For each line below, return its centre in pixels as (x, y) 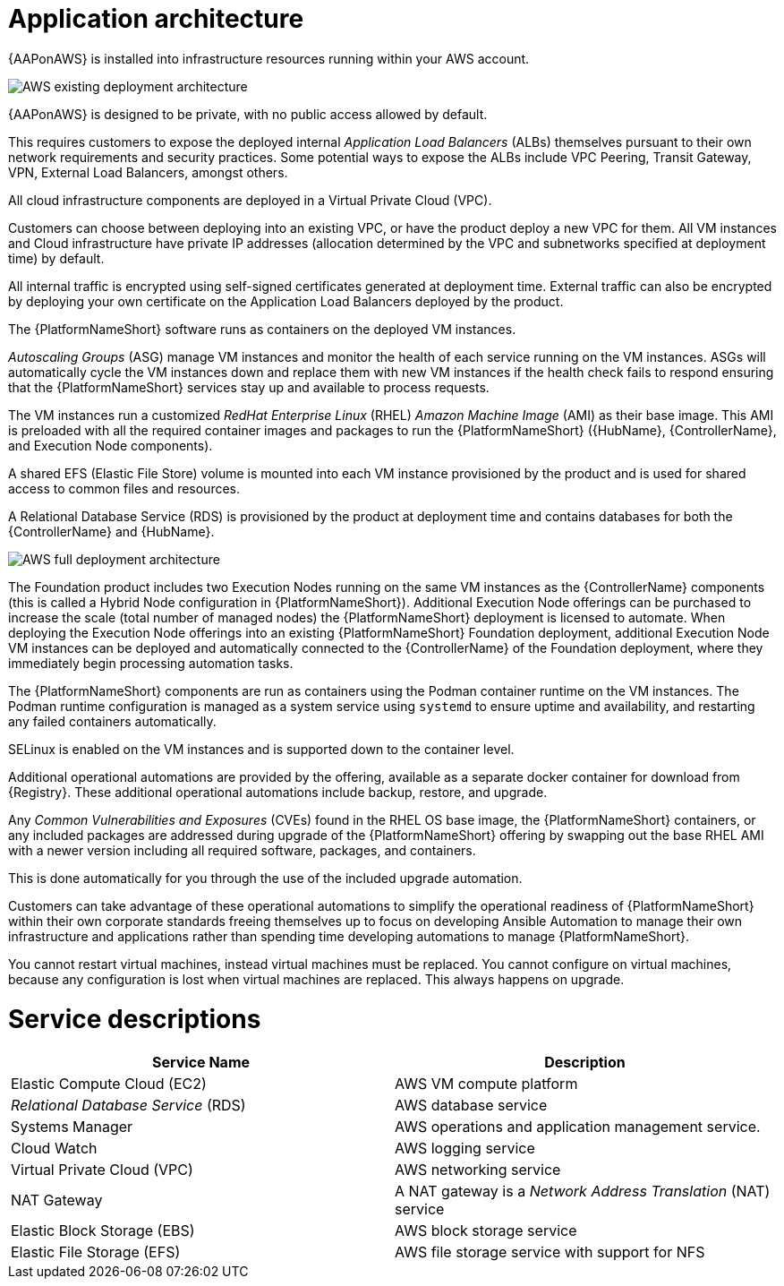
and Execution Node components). (111, 445)
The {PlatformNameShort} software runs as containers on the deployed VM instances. (262, 329)
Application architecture (156, 19)
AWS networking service (478, 1170)
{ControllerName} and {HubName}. (111, 531)
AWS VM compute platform (486, 1084)
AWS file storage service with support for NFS (550, 1252)
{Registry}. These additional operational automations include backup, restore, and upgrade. (278, 792)
